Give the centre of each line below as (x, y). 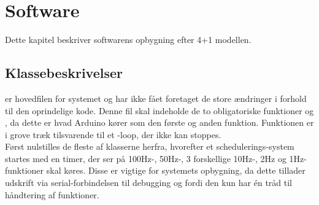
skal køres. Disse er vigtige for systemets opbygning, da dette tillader (176, 170)
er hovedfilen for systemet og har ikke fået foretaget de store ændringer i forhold (156, 98)
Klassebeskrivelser (64, 73)
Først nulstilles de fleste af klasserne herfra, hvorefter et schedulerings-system (150, 146)
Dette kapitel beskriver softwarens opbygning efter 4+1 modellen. (128, 40)
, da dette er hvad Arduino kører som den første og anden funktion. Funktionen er (159, 122)
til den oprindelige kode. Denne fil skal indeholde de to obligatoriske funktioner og (159, 110)
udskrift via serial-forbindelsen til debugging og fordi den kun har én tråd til (149, 183)
